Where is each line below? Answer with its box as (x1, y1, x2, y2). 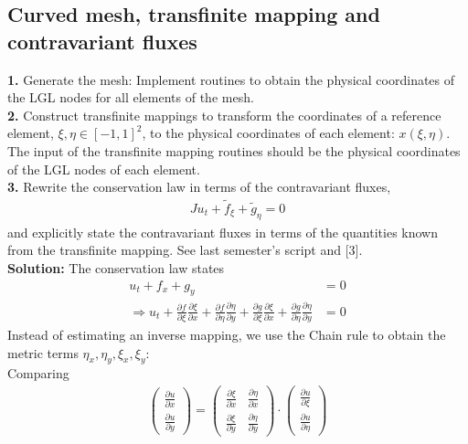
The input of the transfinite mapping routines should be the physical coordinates (7, 141, 461, 160)
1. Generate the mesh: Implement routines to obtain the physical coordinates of (7, 69, 455, 89)
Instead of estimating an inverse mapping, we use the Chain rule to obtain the (7, 325, 446, 344)
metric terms (7, 343, 79, 362)
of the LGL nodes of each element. (7, 159, 200, 178)
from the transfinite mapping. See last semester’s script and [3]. (7, 240, 363, 259)
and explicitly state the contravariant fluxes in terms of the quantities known (7, 222, 438, 241)
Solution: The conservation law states (7, 258, 225, 277)
